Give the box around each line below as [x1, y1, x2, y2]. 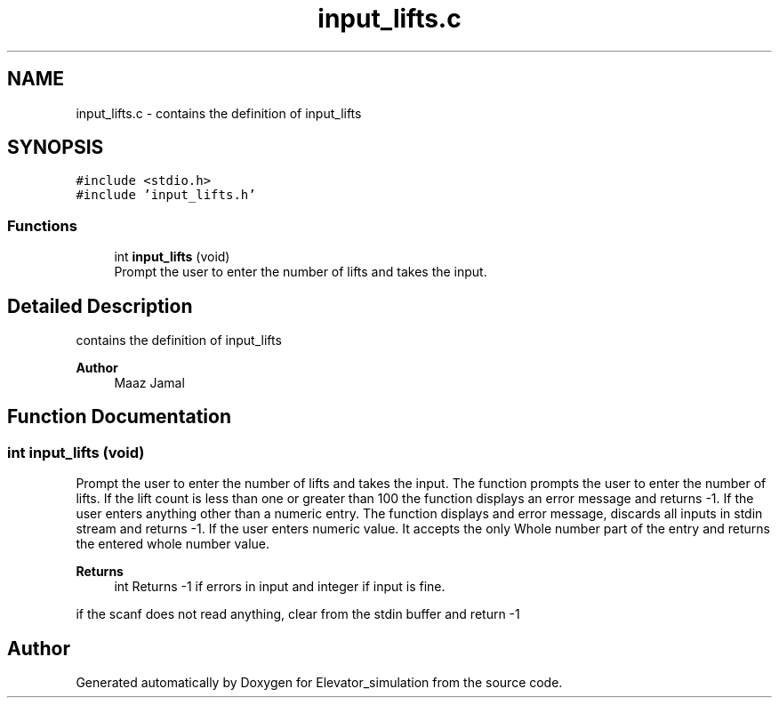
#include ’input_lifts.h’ [76, 188, 256, 203]
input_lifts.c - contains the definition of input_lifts [76, 105, 362, 121]
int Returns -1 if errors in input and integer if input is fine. [114, 579, 446, 595]
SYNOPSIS [7, 136, 104, 159]
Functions [7, 216, 77, 235]
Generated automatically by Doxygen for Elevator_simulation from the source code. [76, 675, 563, 691]
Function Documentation [7, 405, 231, 429]
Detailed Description [7, 294, 193, 317]
